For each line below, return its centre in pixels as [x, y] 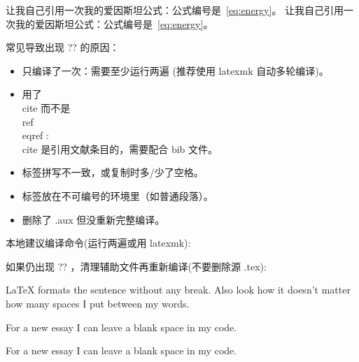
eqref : [35, 135]
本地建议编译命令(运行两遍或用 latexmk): [98, 243]
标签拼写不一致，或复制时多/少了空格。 [113, 172]
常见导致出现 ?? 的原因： [63, 47]
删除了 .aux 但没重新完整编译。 [93, 219]
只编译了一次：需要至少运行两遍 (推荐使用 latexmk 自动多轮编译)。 [175, 70]
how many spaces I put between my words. [98, 303]
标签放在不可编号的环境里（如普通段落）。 [118, 195]
